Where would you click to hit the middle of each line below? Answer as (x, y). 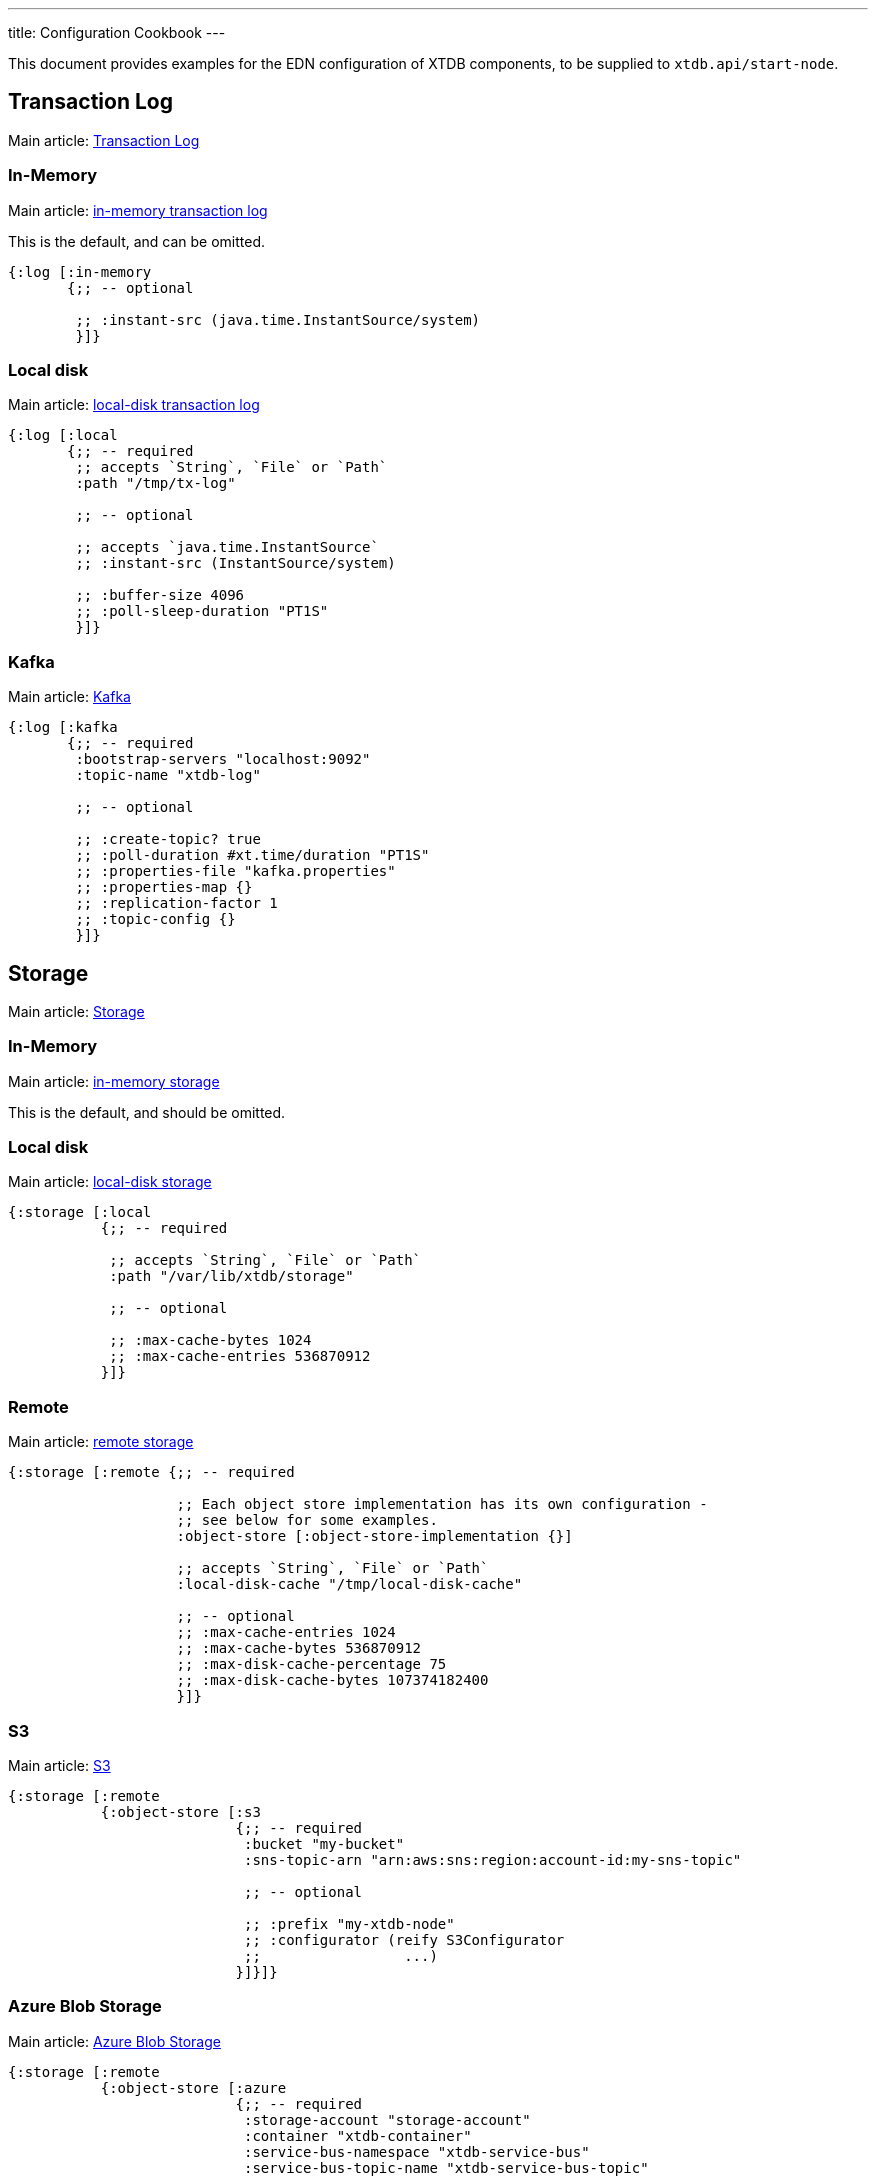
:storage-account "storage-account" (387, 2119)
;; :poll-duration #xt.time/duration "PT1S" (252, 855)
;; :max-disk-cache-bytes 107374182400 (332, 1680)
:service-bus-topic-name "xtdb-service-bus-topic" (446, 2167)
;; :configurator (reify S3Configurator (404, 1939)
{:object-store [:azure (193, 2087)
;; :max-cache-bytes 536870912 (299, 1648)
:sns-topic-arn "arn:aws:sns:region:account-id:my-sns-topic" (493, 1859)
